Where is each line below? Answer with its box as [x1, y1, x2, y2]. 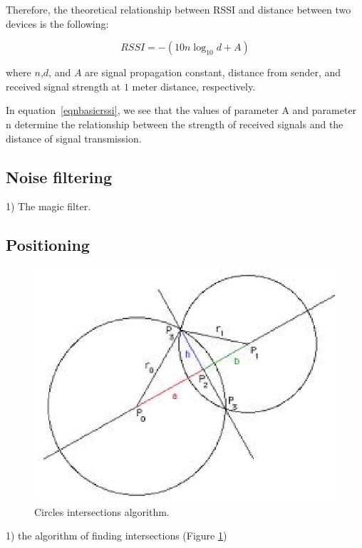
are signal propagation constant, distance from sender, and [85, 65, 341, 80]
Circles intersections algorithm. [34, 504, 170, 519]
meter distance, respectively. [132, 78, 256, 93]
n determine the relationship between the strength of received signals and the [6, 116, 343, 131]
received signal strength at [6, 78, 121, 93]
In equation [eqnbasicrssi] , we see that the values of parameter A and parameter [6, 103, 357, 118]
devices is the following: [6, 16, 109, 31]
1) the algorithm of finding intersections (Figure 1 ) [6, 528, 227, 543]
